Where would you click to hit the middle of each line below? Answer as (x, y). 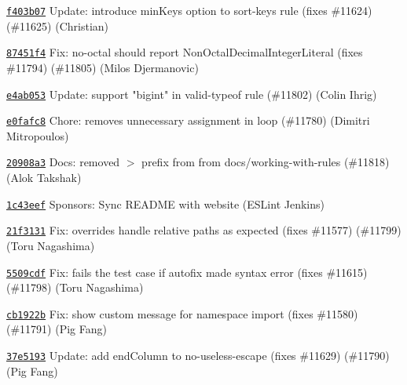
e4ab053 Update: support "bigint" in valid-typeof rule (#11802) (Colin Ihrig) (192, 94)
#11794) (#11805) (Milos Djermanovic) (103, 67)
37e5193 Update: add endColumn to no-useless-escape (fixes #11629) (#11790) (198, 356)
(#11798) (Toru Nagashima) (75, 287)
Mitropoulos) (38, 135)
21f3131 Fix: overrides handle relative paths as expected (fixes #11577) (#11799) (204, 230)
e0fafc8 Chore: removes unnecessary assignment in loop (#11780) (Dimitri (188, 120)
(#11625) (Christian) (58, 25)
